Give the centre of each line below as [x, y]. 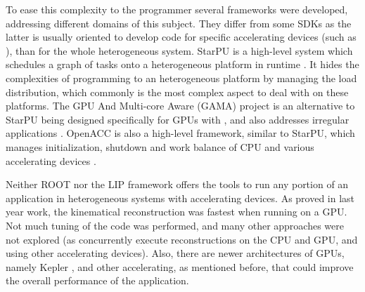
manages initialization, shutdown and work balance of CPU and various [160, 146]
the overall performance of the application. [97, 280]
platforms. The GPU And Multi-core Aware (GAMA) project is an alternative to [180, 106]
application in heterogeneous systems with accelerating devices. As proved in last [180, 198]
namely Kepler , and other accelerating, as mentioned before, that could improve [180, 266]
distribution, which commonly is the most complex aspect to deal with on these [177, 92]
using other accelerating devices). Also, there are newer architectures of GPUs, [175, 253]
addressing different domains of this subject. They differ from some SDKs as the [179, 23]
